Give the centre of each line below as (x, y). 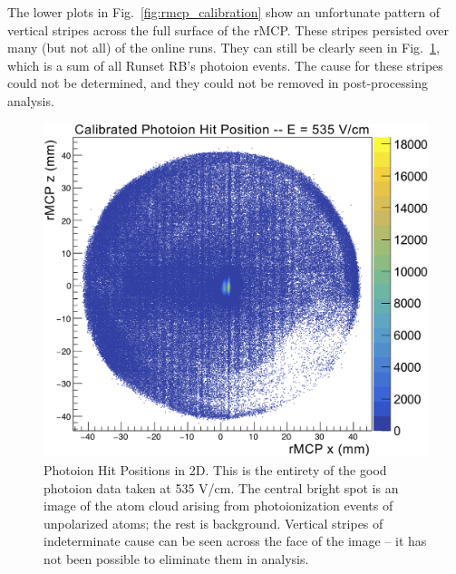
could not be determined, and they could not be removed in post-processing (218, 83)
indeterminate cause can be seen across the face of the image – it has (235, 541)
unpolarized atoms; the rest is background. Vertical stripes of (213, 523)
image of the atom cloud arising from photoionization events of (218, 506)
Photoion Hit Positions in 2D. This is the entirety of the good (215, 470)
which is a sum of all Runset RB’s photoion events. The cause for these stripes (225, 65)
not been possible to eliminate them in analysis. (176, 559)
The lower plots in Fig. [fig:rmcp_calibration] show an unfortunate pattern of (224, 12)
